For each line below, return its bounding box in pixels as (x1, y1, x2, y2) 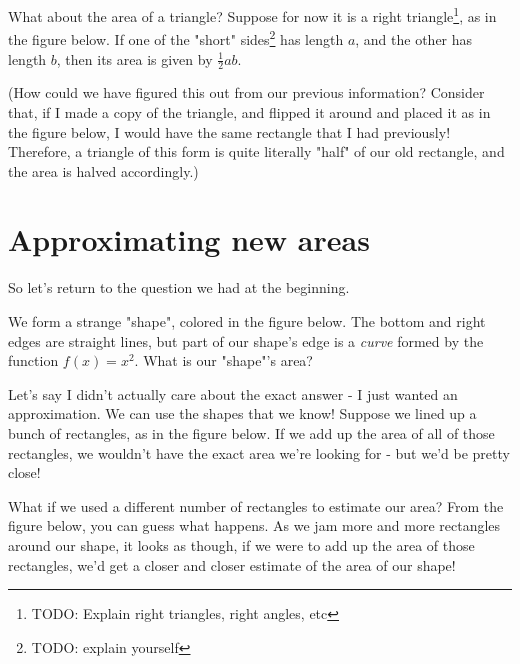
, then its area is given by (56, 48, 213, 69)
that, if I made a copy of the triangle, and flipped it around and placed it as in (8, 101, 491, 122)
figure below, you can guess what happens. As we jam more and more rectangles (8, 515, 501, 536)
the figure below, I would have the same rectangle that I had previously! (8, 121, 451, 142)
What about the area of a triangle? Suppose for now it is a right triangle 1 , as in (8, 3, 497, 26)
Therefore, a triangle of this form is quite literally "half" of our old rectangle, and (8, 141, 505, 162)
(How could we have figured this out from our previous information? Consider (8, 82, 485, 103)
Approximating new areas (8, 219, 370, 260)
